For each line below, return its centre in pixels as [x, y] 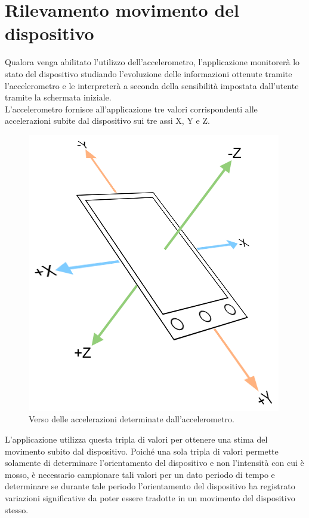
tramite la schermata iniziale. [58, 97]
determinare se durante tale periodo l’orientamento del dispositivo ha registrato [150, 486]
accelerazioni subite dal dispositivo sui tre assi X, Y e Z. [107, 121]
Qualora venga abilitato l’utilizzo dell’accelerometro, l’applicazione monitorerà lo [152, 62]
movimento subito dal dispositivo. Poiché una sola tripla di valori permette [142, 451]
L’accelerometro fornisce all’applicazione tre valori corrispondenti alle [131, 109]
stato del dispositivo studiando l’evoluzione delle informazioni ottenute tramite [149, 73]
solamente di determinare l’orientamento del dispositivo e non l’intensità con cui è [154, 463]
